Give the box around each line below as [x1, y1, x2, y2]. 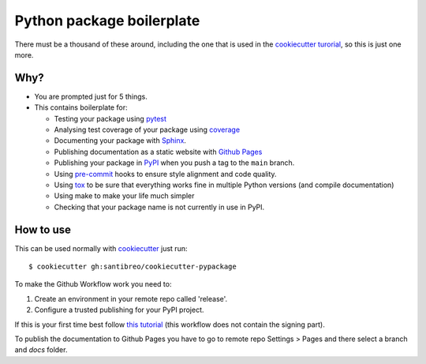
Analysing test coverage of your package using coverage [54, 125, 241, 134]
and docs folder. [14, 345, 68, 355]
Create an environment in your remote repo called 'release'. [34, 294, 228, 303]
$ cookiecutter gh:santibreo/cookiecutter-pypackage [28, 262, 237, 272]
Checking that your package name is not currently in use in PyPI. [54, 202, 265, 212]
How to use [14, 223, 71, 236]
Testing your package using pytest [54, 114, 167, 123]
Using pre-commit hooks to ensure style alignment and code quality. [54, 169, 277, 178]
